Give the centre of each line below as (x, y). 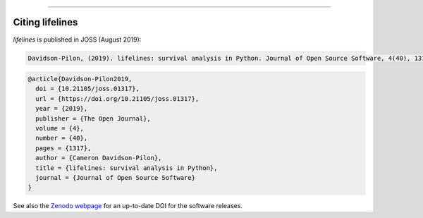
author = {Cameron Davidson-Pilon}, (99, 158)
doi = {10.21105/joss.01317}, (88, 89)
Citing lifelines (45, 22)
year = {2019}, (62, 109)
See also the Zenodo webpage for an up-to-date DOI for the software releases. (128, 206)
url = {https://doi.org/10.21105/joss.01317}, (117, 98)
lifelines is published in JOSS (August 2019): (77, 40)
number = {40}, (62, 138)
